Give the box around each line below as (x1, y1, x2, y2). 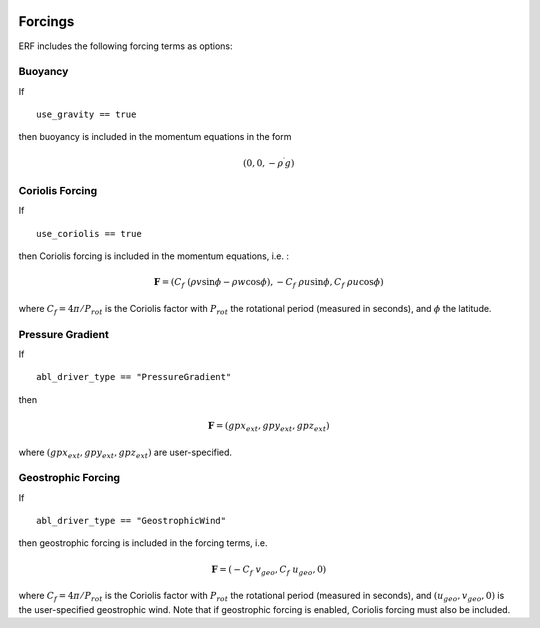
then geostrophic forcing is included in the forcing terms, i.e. (18, 537, 268, 549)
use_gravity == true (36, 109, 137, 120)
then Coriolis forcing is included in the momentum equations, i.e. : (18, 250, 290, 262)
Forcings (18, 13, 75, 30)
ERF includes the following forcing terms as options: (18, 40, 233, 52)
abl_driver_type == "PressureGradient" (36, 371, 232, 383)
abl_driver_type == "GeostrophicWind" (36, 515, 227, 527)
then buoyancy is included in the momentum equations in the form (18, 131, 292, 143)
